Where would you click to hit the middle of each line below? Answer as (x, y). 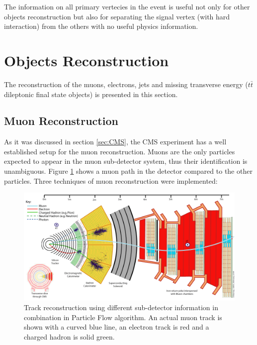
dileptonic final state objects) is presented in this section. (91, 94)
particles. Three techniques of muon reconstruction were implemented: (111, 180)
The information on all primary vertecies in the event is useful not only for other (127, 6)
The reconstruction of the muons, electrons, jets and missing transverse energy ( (126, 84)
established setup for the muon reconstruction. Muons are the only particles (120, 151)
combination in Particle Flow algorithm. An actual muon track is (123, 317)
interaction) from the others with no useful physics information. (101, 26)
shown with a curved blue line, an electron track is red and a (117, 327)
